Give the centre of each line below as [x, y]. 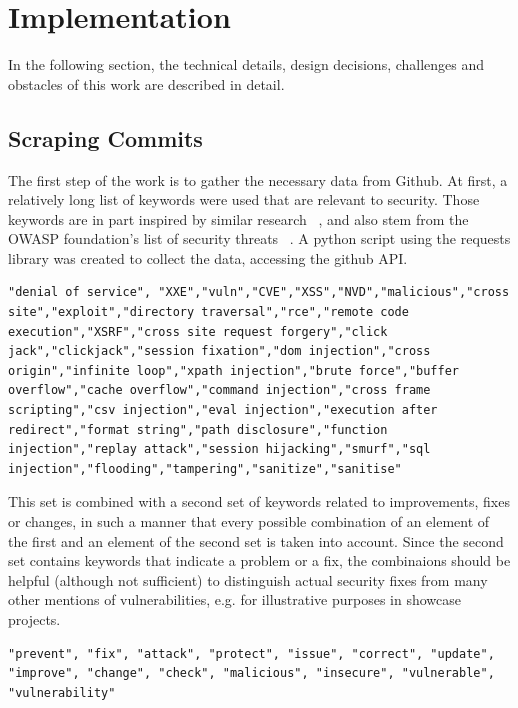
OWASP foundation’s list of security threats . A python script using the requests [259, 238]
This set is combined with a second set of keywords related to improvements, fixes [259, 501]
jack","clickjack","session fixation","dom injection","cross [219, 351]
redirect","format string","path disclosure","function [198, 429]
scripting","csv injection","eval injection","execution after [223, 410]
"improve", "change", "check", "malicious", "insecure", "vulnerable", [251, 673]
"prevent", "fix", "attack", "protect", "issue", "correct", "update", [251, 653]
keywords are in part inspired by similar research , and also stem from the [238, 218]
